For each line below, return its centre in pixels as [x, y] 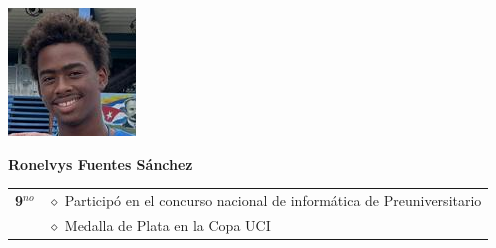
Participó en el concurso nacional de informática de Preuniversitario [273, 199]
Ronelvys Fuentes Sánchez [100, 163]
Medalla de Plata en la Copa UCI [167, 224]
